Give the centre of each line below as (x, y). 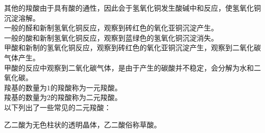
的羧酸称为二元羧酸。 (86, 97)
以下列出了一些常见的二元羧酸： (58, 107)
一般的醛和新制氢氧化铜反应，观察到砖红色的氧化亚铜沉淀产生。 (111, 28)
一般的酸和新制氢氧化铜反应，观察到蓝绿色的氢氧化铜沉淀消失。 (111, 37)
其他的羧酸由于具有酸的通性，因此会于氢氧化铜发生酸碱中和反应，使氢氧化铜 (132, 8)
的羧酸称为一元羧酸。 (86, 87)
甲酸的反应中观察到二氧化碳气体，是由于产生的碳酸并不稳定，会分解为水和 (129, 67)
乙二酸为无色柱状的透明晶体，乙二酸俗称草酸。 (83, 124)
